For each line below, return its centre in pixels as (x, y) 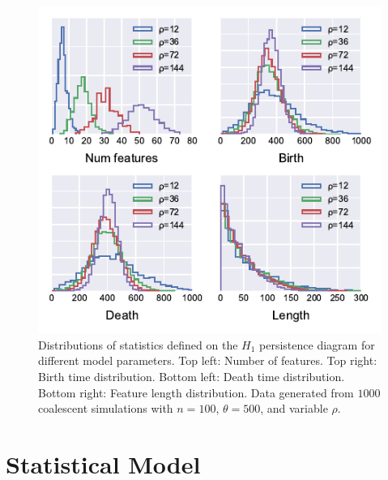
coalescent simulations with (106, 408)
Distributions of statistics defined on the (138, 344)
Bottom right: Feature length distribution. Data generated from (196, 392)
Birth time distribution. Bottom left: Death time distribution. (192, 376)
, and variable (294, 408)
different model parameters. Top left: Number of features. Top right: (208, 360)
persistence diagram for (317, 344)
